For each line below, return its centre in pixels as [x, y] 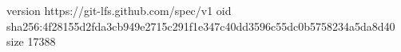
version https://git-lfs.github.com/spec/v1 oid [119, 10]
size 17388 [31, 41]
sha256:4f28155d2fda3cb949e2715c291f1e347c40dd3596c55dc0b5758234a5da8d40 [201, 26]
